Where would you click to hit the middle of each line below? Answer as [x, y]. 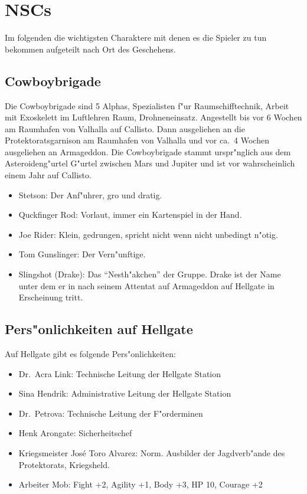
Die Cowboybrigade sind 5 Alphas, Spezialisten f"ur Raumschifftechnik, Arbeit [147, 105]
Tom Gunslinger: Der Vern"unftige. [82, 254]
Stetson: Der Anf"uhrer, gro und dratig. [90, 194]
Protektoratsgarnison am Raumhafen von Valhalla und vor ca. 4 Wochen [137, 140]
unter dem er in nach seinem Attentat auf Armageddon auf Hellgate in [146, 285]
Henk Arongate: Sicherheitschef [75, 433]
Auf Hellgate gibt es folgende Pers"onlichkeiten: [90, 354]
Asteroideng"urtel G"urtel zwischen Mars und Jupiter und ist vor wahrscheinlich [150, 163]
